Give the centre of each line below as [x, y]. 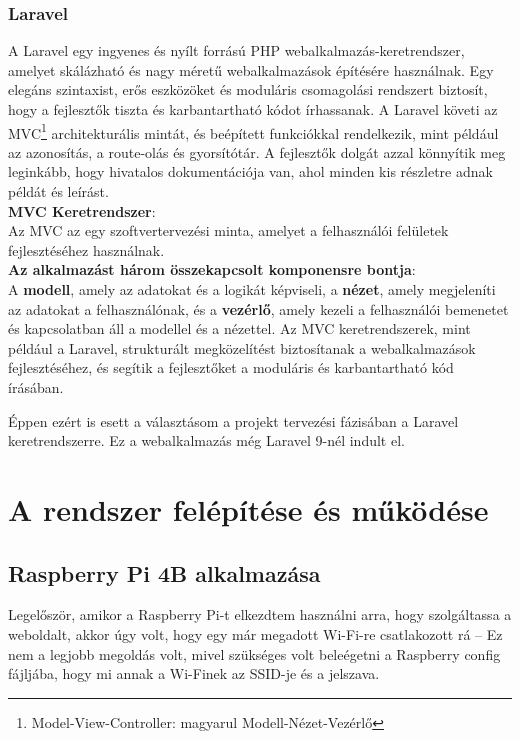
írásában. [36, 386]
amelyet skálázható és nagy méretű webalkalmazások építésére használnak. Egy [251, 69]
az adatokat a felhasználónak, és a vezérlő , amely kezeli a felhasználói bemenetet [258, 308]
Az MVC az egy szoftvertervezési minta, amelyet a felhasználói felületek [228, 230]
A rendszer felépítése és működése [248, 508]
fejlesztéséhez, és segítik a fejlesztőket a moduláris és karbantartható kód [231, 367]
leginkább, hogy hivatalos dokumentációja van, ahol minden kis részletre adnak [250, 171]
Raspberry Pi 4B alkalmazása [164, 572]
